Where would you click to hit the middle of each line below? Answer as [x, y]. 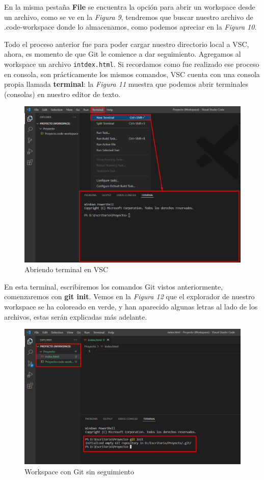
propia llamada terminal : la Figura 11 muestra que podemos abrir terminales [126, 84]
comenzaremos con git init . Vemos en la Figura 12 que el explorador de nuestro [129, 296]
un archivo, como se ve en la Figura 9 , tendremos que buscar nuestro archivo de [129, 17]
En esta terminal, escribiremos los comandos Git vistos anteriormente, [114, 286]
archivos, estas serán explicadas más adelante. [76, 316]
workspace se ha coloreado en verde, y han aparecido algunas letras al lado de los [131, 306]
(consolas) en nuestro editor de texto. [62, 94]
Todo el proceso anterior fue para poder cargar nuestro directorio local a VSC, [127, 44]
